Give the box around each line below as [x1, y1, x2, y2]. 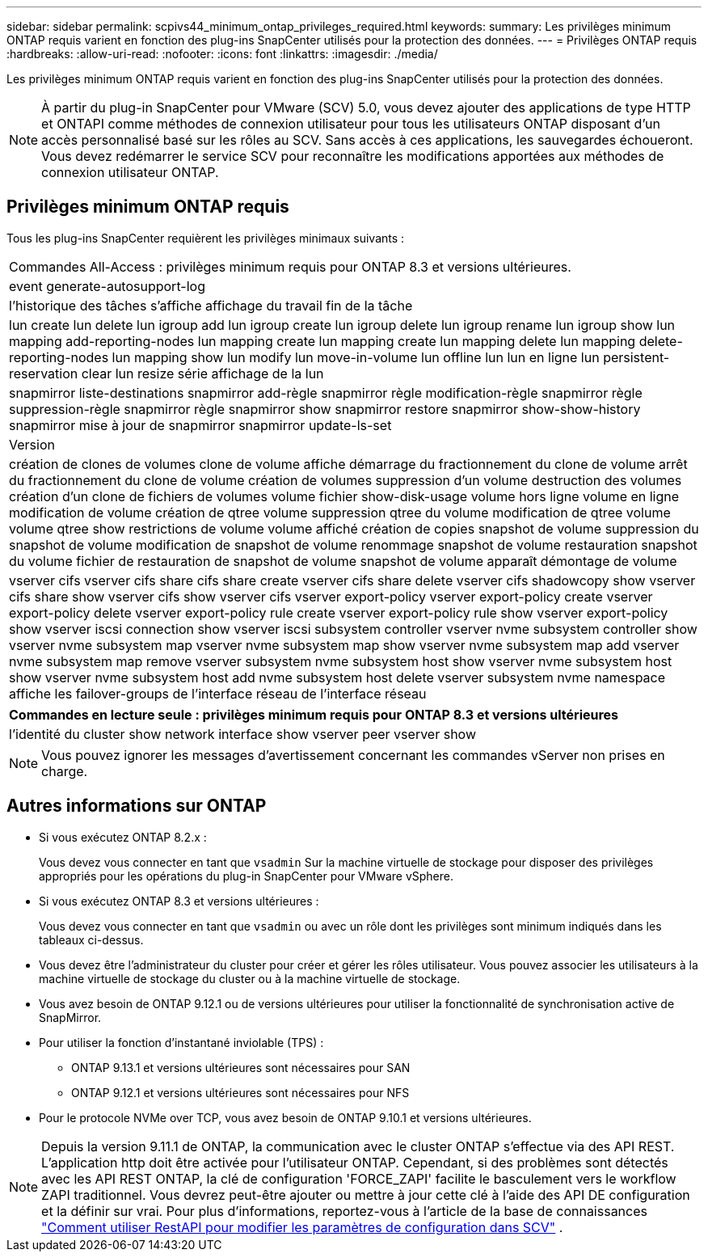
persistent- [603, 348, 670, 365]
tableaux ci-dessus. [39, 932, 144, 947]
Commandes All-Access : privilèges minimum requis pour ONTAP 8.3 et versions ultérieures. [9, 258, 571, 275]
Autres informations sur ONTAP [6, 796, 267, 817]
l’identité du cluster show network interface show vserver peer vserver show [9, 725, 476, 742]
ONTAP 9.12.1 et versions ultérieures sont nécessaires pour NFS [71, 1085, 410, 1100]
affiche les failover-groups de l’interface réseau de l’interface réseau [9, 685, 427, 702]
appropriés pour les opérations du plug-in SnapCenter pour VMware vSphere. [39, 868, 453, 883]
